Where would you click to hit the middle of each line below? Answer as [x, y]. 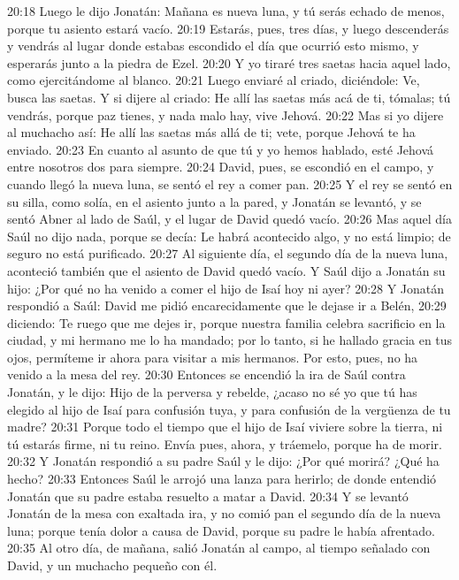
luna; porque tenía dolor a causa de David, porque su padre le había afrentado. [221, 530]
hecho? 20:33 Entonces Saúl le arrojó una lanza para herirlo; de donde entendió [222, 479]
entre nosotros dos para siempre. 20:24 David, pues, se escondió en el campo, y [221, 167]
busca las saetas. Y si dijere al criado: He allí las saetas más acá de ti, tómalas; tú [229, 97]
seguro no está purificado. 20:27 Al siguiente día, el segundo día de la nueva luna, [228, 253]
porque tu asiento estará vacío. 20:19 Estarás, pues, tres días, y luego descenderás [228, 28]
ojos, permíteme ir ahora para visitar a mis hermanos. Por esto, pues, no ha [213, 357]
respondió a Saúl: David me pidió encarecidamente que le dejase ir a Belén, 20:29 [227, 305]
